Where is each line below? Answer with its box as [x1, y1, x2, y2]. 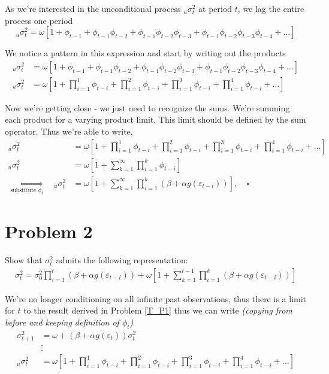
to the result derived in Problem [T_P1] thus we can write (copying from [23, 304, 292, 317]
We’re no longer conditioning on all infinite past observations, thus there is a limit [5, 292, 307, 305]
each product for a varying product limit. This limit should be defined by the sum [5, 113, 306, 126]
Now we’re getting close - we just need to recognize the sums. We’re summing [5, 101, 290, 114]
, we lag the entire [237, 2, 304, 14]
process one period [5, 14, 73, 26]
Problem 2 [5, 219, 93, 244]
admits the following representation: [56, 254, 188, 266]
